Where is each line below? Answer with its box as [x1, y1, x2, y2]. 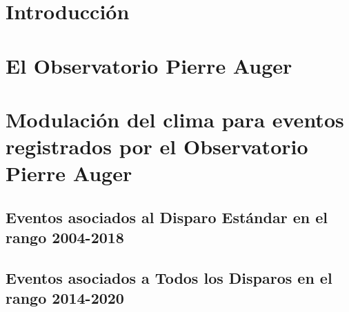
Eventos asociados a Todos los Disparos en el [6, 267, 332, 289]
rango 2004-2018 [6, 227, 124, 248]
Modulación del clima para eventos [6, 105, 344, 133]
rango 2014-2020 [6, 287, 124, 309]
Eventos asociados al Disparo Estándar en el [6, 206, 328, 227]
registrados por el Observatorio [6, 132, 308, 160]
